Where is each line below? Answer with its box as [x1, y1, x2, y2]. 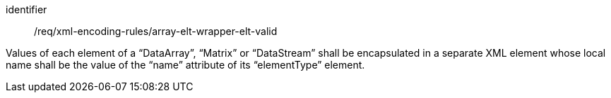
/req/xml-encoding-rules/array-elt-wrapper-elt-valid [34, 25, 278, 37]
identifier [6, 3, 47, 15]
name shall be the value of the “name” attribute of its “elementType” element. [6, 59, 365, 71]
